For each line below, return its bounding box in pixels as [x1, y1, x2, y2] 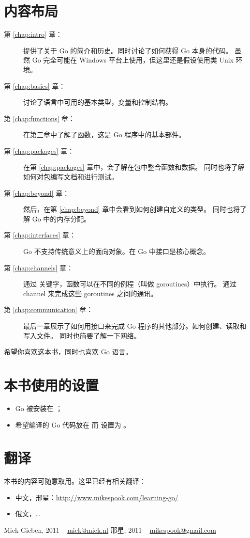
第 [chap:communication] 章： [4, 304, 93, 315]
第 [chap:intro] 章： [4, 29, 62, 39]
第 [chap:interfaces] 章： [4, 230, 76, 240]
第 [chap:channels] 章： [4, 262, 74, 272]
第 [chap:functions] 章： [4, 113, 75, 123]
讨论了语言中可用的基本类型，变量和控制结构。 [23, 97, 172, 107]
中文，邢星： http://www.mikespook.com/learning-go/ [15, 492, 178, 502]
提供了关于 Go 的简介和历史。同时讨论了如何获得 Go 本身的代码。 [23, 45, 233, 55]
